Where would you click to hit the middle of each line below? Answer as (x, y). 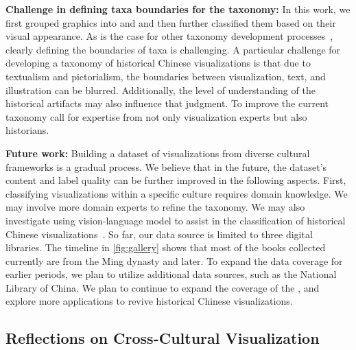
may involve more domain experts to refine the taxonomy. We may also (155, 207)
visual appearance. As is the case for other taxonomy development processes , (169, 36)
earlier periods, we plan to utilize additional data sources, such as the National (171, 274)
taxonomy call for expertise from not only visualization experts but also (156, 116)
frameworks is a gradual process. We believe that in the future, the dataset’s (166, 166)
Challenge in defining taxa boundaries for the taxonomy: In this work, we (178, 9)
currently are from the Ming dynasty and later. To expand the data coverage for (174, 260)
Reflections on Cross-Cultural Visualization (163, 338)
